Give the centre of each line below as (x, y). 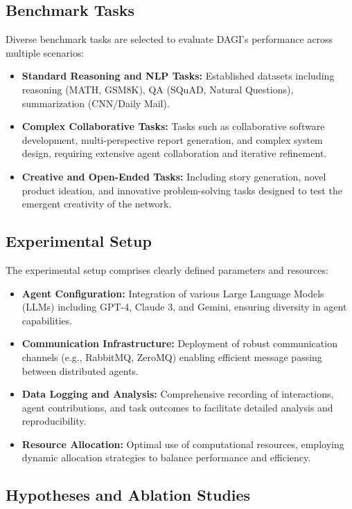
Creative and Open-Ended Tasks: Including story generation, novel (174, 176)
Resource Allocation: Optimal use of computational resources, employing (183, 444)
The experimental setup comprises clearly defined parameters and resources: (167, 269)
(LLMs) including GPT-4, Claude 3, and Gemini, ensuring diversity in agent (184, 307)
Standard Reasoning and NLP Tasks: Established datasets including (178, 76)
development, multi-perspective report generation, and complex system (172, 139)
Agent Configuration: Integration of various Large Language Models (173, 293)
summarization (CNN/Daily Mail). (96, 103)
